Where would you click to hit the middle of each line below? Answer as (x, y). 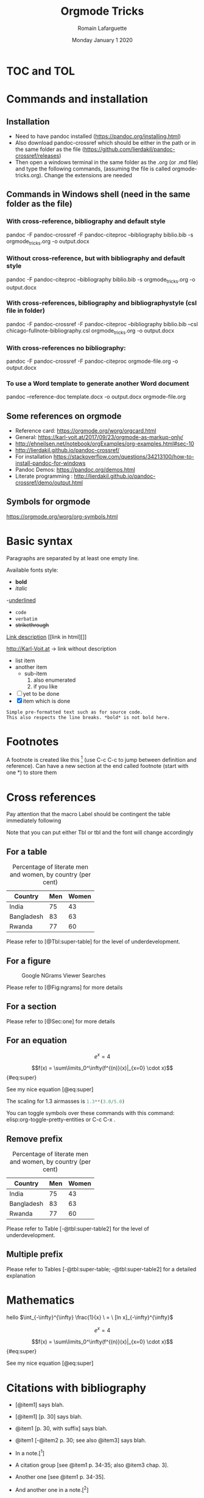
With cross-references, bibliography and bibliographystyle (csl (101, 303)
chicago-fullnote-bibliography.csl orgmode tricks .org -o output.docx (90, 331)
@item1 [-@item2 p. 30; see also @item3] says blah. (81, 1441)
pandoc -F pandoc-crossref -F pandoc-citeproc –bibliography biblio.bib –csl (102, 324)
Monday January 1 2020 (102, 40)
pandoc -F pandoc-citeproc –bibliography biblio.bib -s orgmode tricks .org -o (101, 280)
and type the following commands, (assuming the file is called (93, 169)
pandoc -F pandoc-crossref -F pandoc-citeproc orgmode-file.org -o (92, 361)
